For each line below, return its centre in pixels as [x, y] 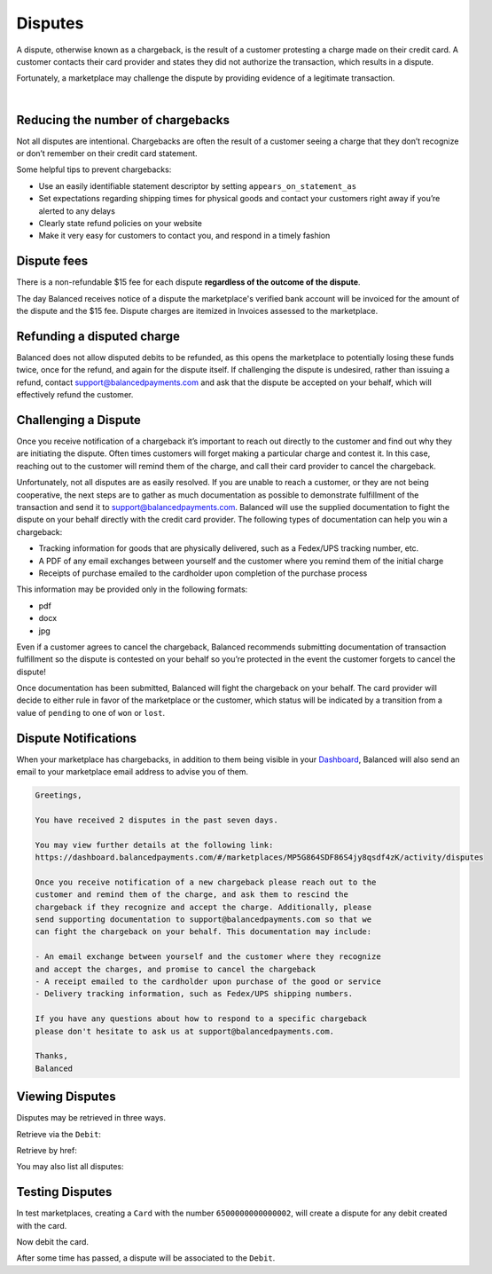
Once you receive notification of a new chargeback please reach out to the [206, 882]
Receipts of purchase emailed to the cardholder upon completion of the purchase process [203, 573]
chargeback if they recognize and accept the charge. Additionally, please [203, 907]
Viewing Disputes [66, 1097]
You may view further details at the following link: [154, 845]
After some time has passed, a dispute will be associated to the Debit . [146, 1258]
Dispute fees [52, 261]
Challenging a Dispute [79, 420]
